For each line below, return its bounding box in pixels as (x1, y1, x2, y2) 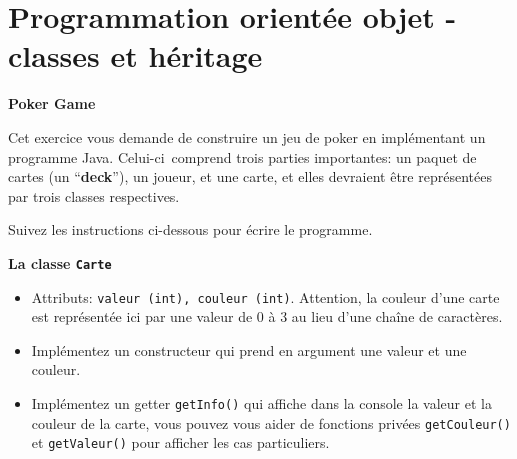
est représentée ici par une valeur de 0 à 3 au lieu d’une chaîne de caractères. (31, 306, 503, 327)
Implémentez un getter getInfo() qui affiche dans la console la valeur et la (31, 392, 492, 413)
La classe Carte (8, 252, 112, 273)
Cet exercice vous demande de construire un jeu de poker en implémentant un (8, 126, 486, 147)
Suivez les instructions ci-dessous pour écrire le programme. (8, 219, 373, 240)
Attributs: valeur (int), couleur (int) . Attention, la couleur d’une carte (31, 286, 500, 307)
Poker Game (8, 93, 96, 114)
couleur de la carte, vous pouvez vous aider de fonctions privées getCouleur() (31, 412, 511, 433)
